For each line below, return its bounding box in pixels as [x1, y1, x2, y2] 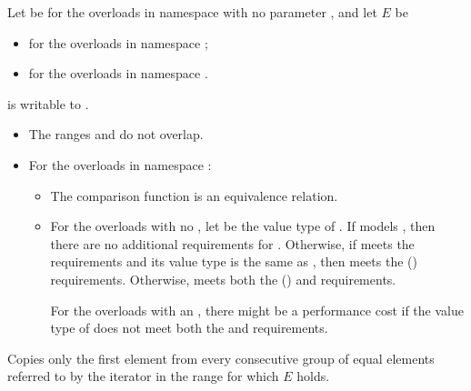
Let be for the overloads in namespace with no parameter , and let [7, 3, 377, 21]
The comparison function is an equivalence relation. [50, 185, 338, 205]
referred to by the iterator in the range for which [7, 366, 279, 386]
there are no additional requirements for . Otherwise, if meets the [50, 234, 415, 253]
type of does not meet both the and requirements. [50, 318, 328, 337]
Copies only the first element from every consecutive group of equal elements [7, 348, 435, 367]
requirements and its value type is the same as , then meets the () [50, 252, 417, 271]
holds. [296, 366, 330, 386]
